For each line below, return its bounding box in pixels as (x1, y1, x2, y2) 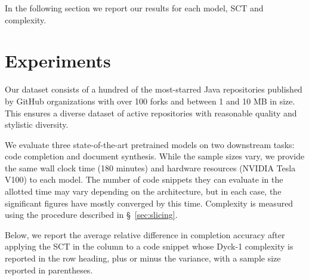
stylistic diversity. (5, 118, 69, 131)
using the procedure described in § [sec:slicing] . (5, 208, 178, 221)
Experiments (5, 48, 111, 73)
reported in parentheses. (5, 263, 93, 276)
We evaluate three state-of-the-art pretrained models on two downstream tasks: (5, 138, 295, 150)
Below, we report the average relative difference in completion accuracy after (5, 228, 285, 241)
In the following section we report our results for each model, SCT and (5, 2, 264, 14)
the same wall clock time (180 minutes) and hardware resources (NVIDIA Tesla (5, 161, 296, 174)
